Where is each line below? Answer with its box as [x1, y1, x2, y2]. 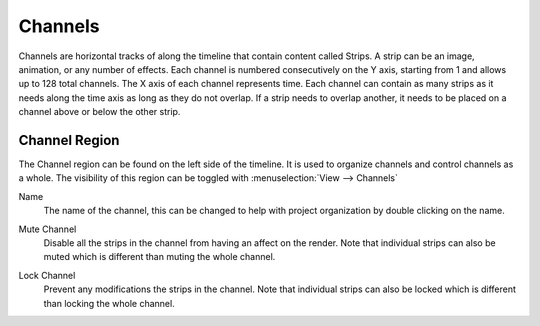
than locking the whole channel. [43, 297, 175, 309]
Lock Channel [18, 269, 76, 281]
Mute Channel [18, 223, 77, 235]
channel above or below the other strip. [18, 106, 181, 118]
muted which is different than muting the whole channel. [43, 251, 276, 263]
